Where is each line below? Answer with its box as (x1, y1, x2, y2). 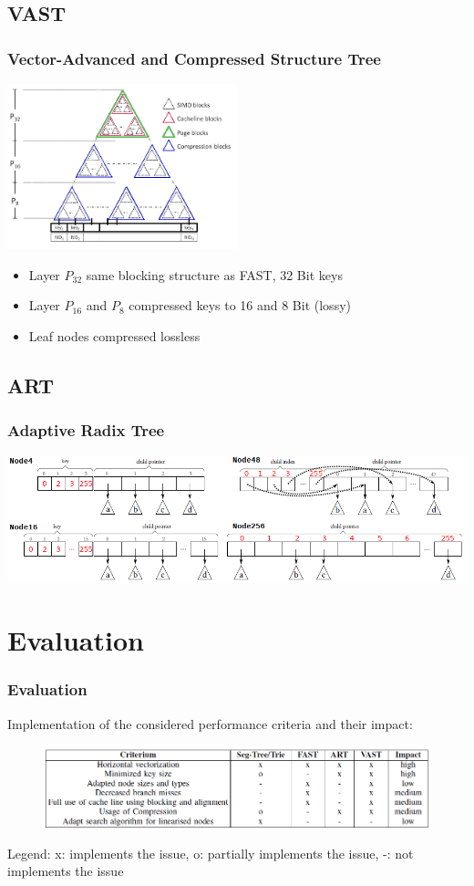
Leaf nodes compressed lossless (28, 327, 201, 346)
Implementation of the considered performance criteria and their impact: (7, 714, 413, 733)
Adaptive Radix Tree (7, 419, 165, 442)
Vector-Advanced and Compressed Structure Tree (7, 47, 381, 69)
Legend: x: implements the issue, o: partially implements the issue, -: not (7, 843, 414, 862)
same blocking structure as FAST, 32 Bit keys (86, 265, 343, 284)
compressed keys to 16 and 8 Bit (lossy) (129, 296, 351, 315)
